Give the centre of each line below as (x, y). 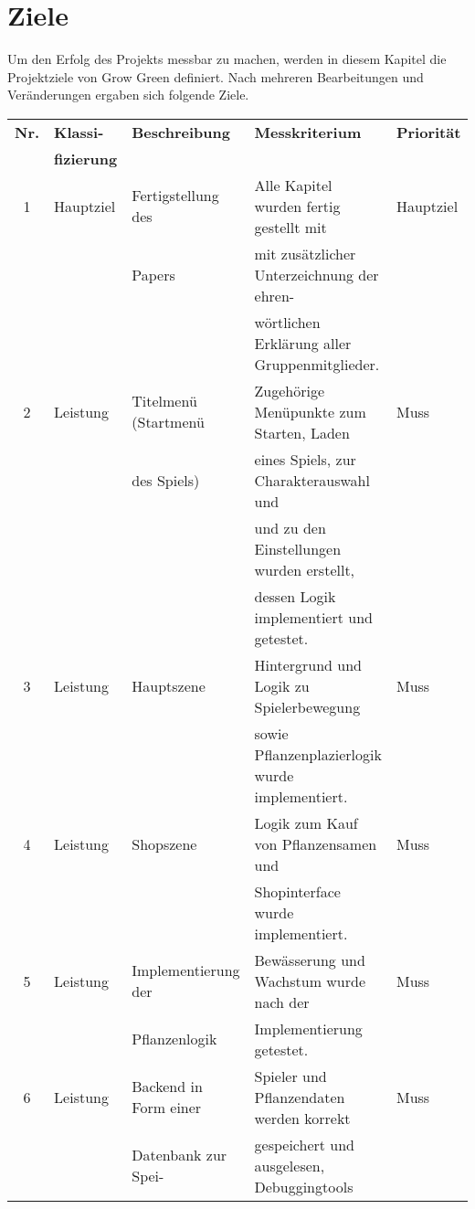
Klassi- (79, 132)
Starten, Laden (302, 432)
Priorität (428, 132)
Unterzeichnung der (317, 274)
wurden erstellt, (305, 569)
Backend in (167, 1087)
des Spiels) (166, 480)
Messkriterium (308, 132)
